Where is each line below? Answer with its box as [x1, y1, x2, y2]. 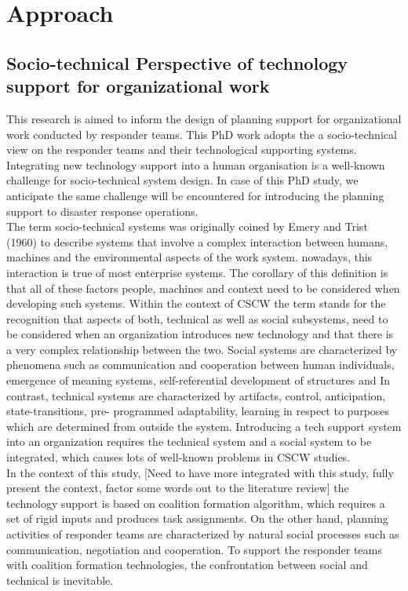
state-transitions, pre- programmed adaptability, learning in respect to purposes [6, 403, 390, 419]
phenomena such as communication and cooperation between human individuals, [6, 356, 395, 373]
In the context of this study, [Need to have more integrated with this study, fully [6, 464, 394, 480]
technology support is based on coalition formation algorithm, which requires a [6, 494, 385, 511]
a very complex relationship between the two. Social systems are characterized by [6, 341, 398, 357]
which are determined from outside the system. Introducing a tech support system [6, 418, 402, 434]
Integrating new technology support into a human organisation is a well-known [6, 156, 385, 173]
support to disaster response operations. [6, 202, 199, 219]
